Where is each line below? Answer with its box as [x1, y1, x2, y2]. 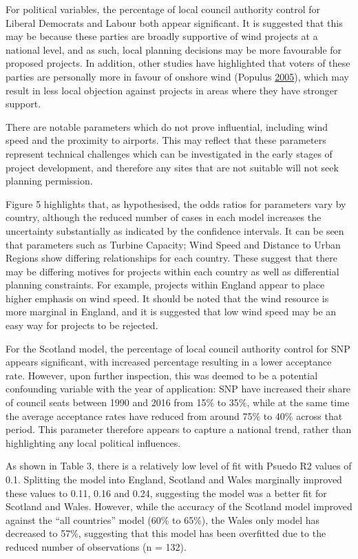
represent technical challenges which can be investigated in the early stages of [6, 146, 333, 160]
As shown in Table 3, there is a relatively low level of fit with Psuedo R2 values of [6, 458, 352, 473]
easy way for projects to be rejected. [6, 318, 158, 333]
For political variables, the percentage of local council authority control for [6, 2, 321, 16]
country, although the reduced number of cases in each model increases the [6, 210, 322, 224]
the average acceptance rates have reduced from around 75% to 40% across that [6, 408, 343, 423]
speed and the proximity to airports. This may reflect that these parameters [6, 133, 326, 147]
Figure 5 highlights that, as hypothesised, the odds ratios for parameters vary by [6, 196, 346, 211]
